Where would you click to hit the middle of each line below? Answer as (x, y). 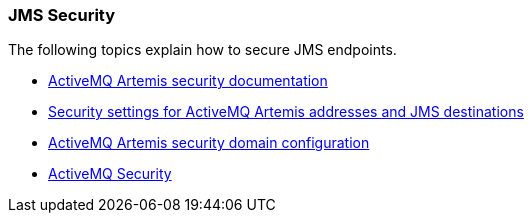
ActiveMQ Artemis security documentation (188, 81)
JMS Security (62, 15)
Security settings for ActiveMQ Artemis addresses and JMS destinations (286, 112)
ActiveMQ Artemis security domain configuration (209, 143)
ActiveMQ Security (110, 174)
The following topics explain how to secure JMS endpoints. (202, 50)
